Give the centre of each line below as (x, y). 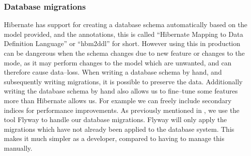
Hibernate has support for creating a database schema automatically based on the (126, 24)
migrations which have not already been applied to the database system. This (119, 129)
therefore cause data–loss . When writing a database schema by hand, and (113, 72)
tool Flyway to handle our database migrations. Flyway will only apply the (115, 119)
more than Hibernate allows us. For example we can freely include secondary (118, 100)
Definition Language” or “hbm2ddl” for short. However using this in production (122, 43)
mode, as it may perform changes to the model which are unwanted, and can (118, 62)
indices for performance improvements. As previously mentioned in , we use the (122, 110)
